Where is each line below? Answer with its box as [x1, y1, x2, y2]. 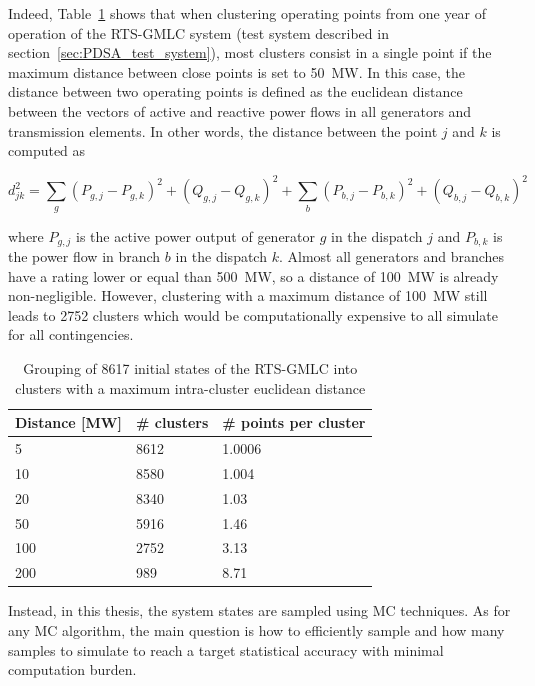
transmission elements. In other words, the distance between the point [8, 120, 438, 141]
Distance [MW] [15, 412, 122, 433]
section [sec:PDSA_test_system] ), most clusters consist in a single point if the [8, 42, 492, 63]
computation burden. [8, 659, 137, 680]
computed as [8, 140, 86, 161]
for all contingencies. [8, 324, 134, 345]
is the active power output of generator [76, 225, 316, 246]
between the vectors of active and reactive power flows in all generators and [8, 100, 472, 121]
